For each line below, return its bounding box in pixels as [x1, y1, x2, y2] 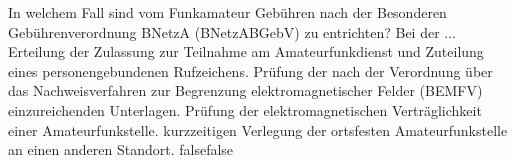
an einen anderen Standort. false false [8, 139, 234, 160]
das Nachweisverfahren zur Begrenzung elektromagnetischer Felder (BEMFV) [8, 80, 483, 101]
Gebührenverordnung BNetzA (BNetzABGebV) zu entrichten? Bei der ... [8, 21, 456, 42]
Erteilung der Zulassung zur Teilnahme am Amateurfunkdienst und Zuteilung [8, 41, 484, 62]
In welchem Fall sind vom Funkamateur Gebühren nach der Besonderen [8, 2, 447, 22]
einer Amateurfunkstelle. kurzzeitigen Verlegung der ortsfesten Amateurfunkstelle [8, 119, 508, 140]
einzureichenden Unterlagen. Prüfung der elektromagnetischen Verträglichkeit [8, 99, 482, 120]
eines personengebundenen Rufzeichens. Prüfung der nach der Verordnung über [8, 60, 493, 81]
